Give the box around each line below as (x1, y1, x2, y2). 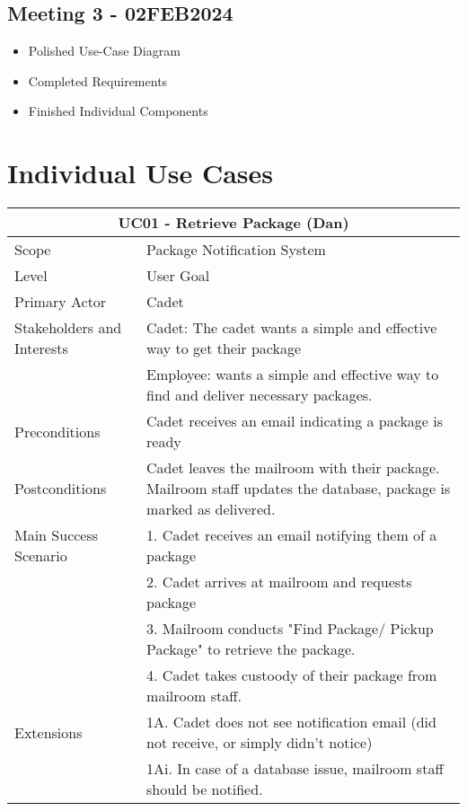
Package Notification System (146, 239, 326, 260)
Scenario (14, 545, 67, 567)
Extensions (14, 721, 83, 743)
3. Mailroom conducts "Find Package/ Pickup (146, 618, 434, 639)
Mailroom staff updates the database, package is (146, 478, 451, 499)
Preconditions (14, 420, 101, 442)
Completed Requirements (28, 71, 168, 90)
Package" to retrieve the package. (146, 639, 356, 660)
